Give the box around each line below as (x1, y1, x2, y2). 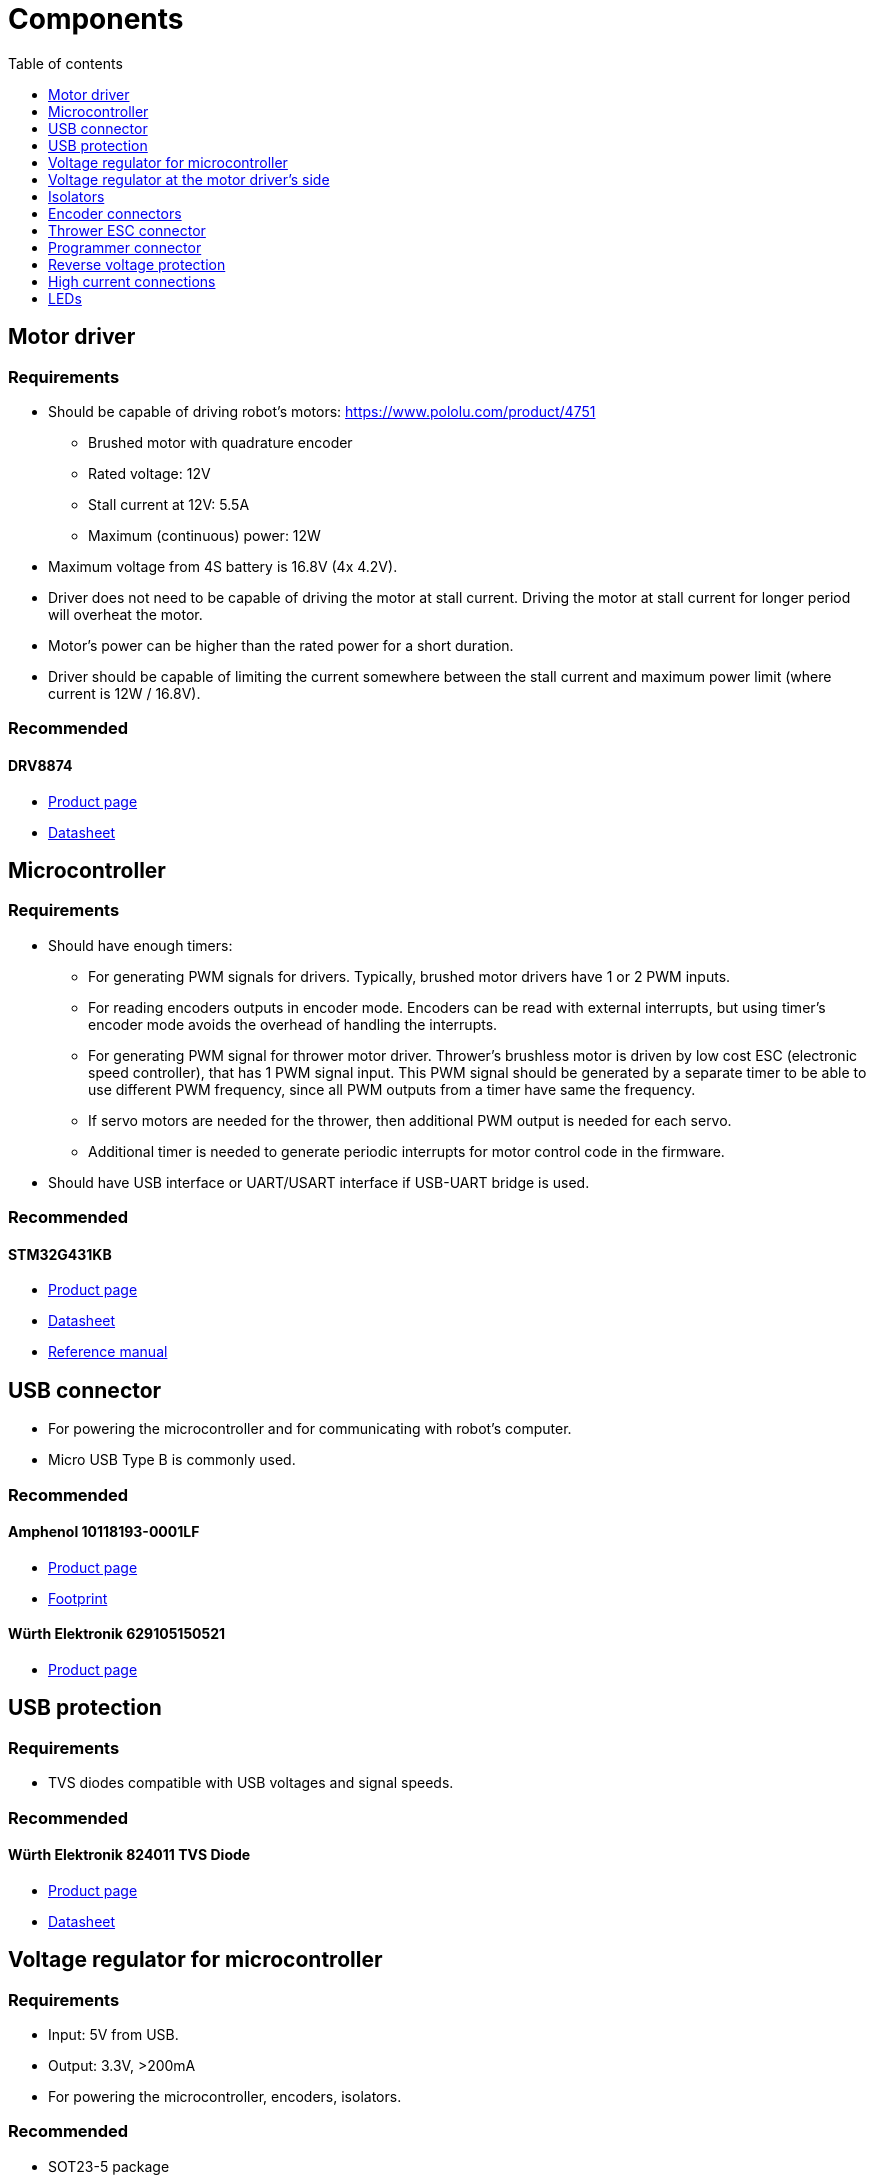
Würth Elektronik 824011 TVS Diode (8, 1846, 251, 1864)
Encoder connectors (48, 204, 182, 222)
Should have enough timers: (48, 936, 233, 954)
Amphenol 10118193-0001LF (8, 1523, 200, 1541)
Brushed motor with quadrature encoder (88, 433, 353, 451)
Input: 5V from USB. (48, 2026, 179, 2044)
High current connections (48, 272, 216, 290)
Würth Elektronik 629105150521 (8, 1625, 226, 1643)
